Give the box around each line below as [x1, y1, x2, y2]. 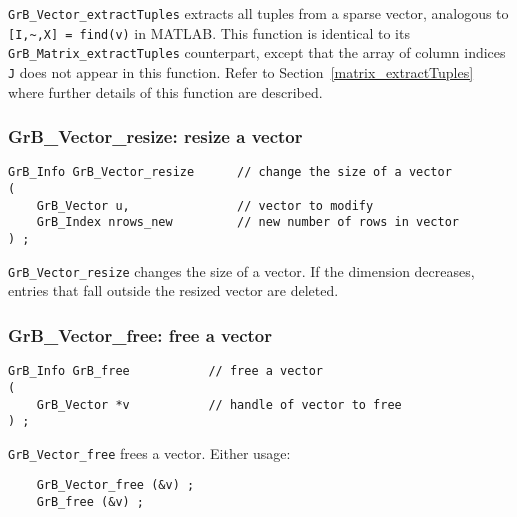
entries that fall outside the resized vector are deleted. [8, 280, 339, 301]
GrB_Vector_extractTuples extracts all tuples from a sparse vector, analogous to [8, 3, 509, 23]
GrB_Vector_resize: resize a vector [8, 124, 303, 149]
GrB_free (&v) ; [36, 495, 145, 510]
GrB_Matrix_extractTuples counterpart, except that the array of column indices [8, 42, 506, 63]
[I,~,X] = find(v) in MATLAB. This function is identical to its [8, 22, 410, 43]
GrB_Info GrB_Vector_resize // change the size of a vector [8, 165, 452, 180]
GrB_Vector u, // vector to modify [36, 198, 374, 213]
